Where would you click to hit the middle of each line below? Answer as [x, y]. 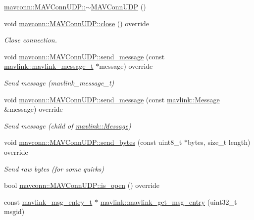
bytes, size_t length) [219, 142]
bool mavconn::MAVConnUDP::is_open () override [82, 185]
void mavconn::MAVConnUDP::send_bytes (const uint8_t [93, 142]
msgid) [14, 211]
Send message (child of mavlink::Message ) [68, 125]
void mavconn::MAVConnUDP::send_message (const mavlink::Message [112, 99]
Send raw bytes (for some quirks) [54, 168]
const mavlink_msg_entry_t [48, 201]
